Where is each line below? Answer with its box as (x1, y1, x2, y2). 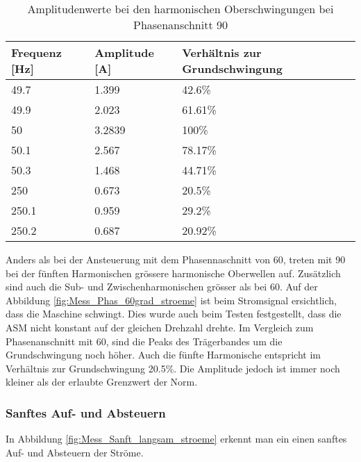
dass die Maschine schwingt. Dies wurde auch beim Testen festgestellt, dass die (6, 306, 342, 321)
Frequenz (11, 44, 62, 60)
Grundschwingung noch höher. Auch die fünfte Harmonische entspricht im (6, 347, 321, 362)
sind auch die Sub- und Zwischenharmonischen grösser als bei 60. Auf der (6, 279, 318, 294)
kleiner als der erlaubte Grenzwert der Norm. (6, 374, 198, 389)
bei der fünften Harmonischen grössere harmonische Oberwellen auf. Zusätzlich (6, 265, 341, 280)
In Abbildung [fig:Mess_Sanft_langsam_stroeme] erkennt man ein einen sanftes (6, 431, 347, 446)
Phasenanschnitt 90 (133, 17, 228, 33)
